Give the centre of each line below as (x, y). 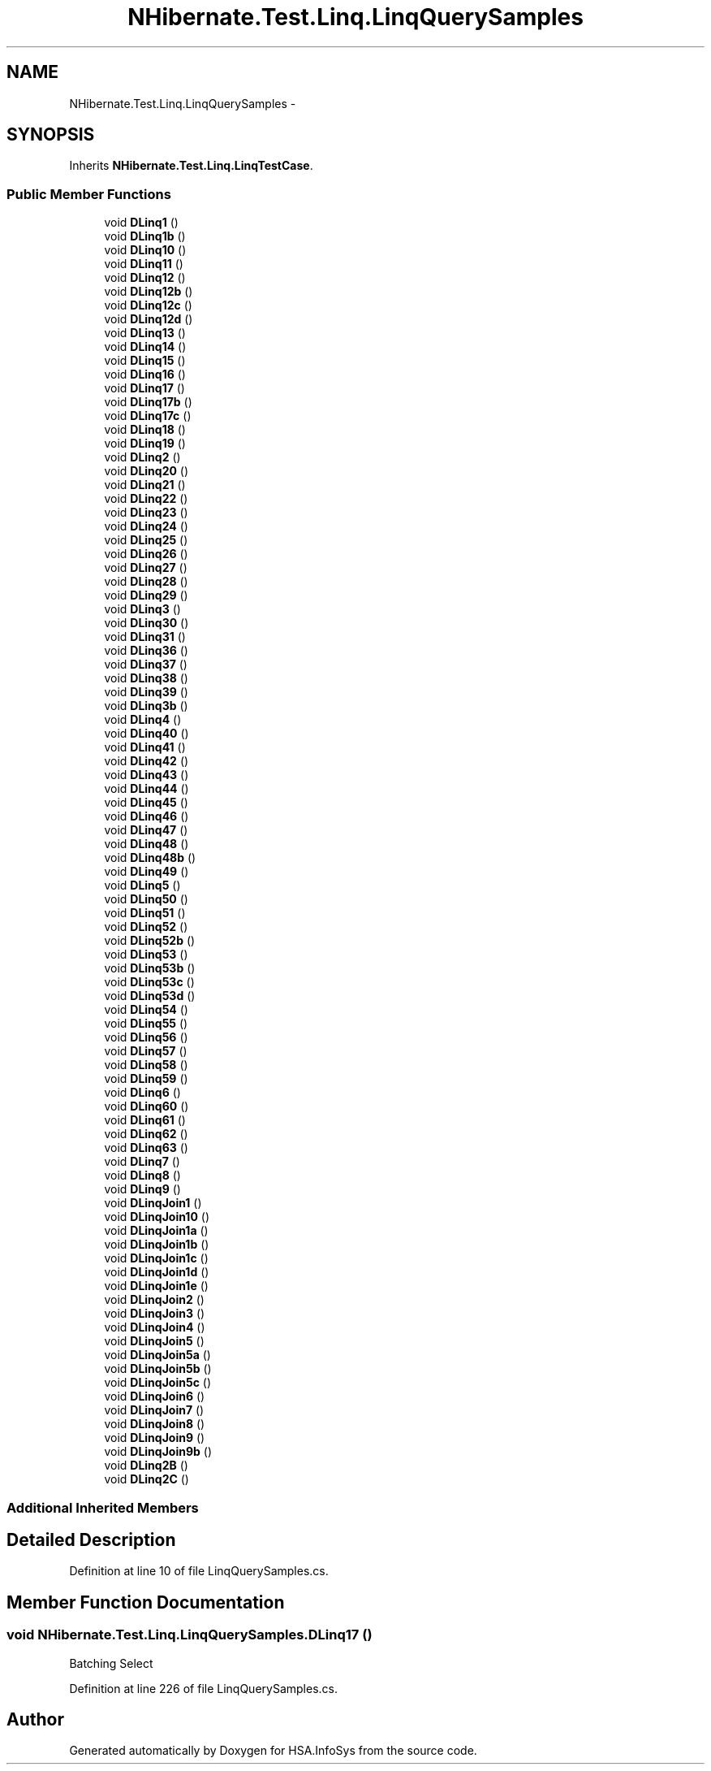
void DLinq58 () (146, 1065)
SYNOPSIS (51, 135)
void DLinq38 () (146, 678)
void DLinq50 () (146, 899)
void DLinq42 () (147, 761)
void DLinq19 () (145, 444)
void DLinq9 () (142, 1189)
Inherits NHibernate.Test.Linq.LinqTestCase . (191, 166)
